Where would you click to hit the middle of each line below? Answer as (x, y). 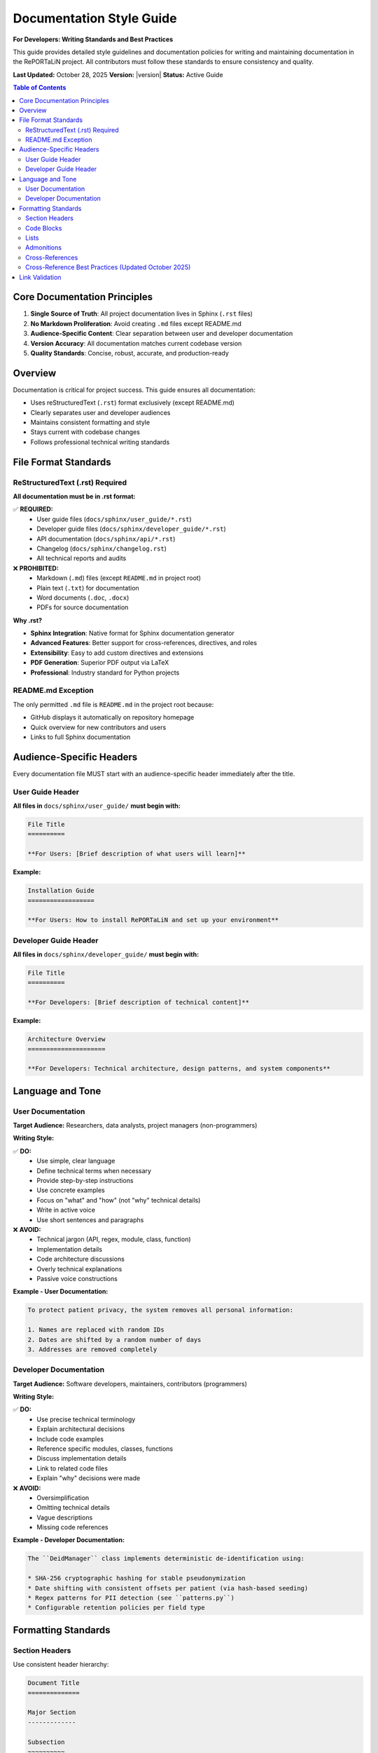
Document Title (54, 1683)
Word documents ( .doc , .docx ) (83, 597)
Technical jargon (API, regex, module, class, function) (114, 1239)
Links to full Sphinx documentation (80, 737)
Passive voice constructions (77, 1278)
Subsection (46, 1742)
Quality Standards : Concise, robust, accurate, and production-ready (129, 353)
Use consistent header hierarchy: (61, 1665)
